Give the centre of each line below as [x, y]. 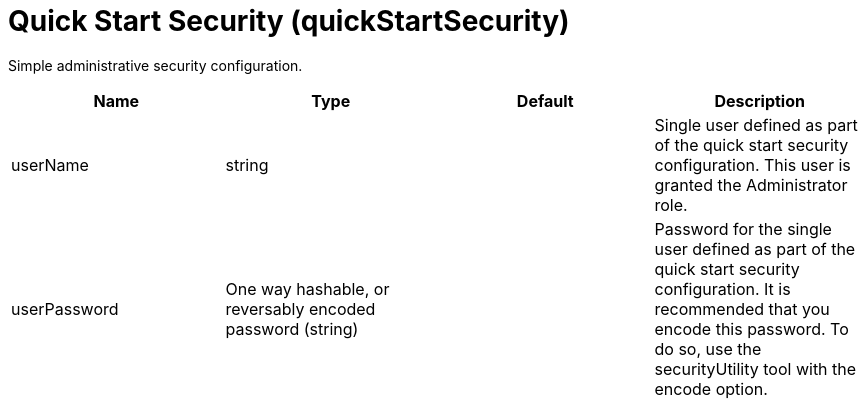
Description [759, 100]
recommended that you [742, 308]
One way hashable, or [307, 288]
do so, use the [708, 348]
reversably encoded [300, 308]
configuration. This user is [752, 164]
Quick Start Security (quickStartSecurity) [289, 21]
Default [545, 100]
